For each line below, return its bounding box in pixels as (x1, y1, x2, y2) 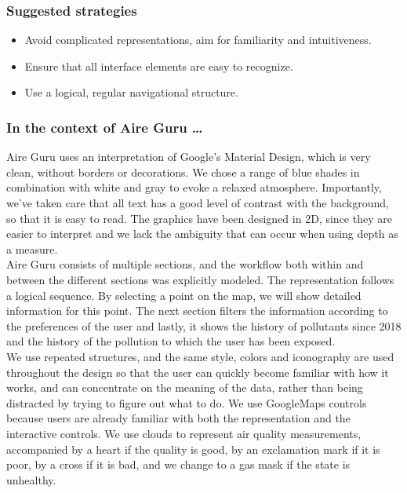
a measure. (6, 240, 58, 257)
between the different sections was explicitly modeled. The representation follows (6, 271, 394, 287)
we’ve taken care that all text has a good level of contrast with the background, (6, 195, 389, 210)
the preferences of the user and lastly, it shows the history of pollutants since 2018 (6, 317, 402, 334)
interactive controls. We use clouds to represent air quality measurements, (6, 425, 362, 441)
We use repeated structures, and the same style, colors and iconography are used (6, 348, 394, 364)
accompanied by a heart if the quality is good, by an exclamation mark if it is (6, 440, 380, 457)
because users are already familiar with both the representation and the (6, 410, 351, 426)
